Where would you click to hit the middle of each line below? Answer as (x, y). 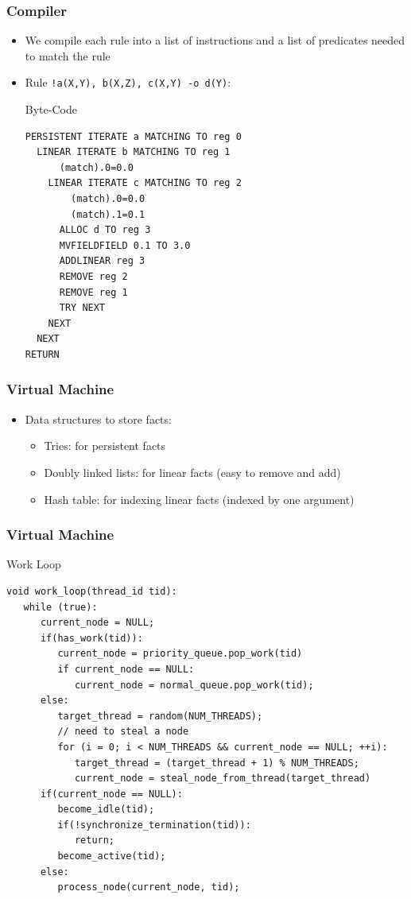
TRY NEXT (82, 308)
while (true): (60, 607)
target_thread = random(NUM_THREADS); (160, 716)
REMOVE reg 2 (93, 277)
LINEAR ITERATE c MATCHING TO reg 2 (145, 183)
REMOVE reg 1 (93, 292)
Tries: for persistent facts (105, 446)
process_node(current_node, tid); (149, 887)
